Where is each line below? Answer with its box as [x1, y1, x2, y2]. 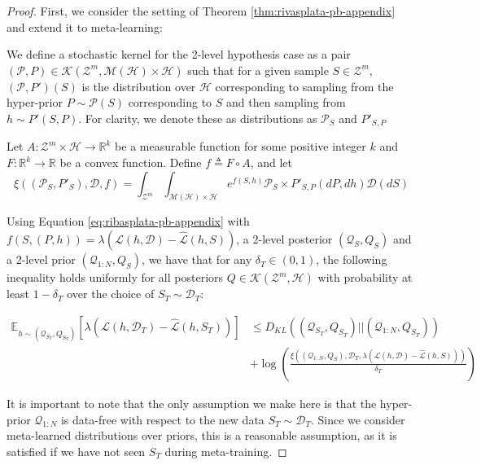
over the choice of [67, 285, 155, 302]
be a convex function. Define [59, 154, 202, 171]
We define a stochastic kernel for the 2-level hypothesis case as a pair [7, 46, 351, 63]
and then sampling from [226, 94, 346, 111]
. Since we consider [310, 410, 405, 428]
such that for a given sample [187, 61, 329, 78]
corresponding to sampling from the [215, 77, 394, 94]
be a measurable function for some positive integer [115, 138, 366, 155]
